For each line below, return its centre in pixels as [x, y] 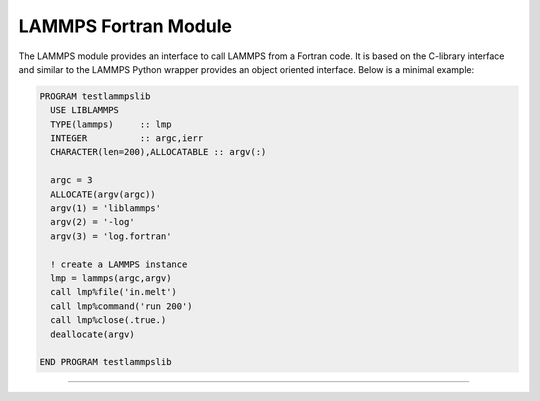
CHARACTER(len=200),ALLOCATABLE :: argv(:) [158, 152]
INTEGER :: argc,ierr [127, 138]
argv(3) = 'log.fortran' [111, 236]
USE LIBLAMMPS [85, 110]
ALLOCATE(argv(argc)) [103, 194]
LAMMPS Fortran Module [125, 26]
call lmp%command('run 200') [122, 306]
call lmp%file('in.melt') [113, 292]
